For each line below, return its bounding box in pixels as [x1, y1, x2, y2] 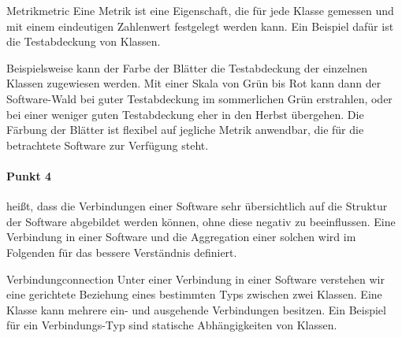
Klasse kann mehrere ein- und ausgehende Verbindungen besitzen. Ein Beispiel [6, 301, 386, 318]
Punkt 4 [6, 167, 52, 184]
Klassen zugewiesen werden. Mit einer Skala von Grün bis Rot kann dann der [6, 75, 382, 91]
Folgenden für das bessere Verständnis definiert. [6, 243, 237, 260]
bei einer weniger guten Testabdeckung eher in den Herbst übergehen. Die [6, 106, 364, 122]
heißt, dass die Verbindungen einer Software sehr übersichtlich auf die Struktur [6, 198, 388, 214]
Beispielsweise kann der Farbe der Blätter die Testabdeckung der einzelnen [6, 59, 368, 76]
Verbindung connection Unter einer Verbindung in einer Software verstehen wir [6, 270, 385, 287]
